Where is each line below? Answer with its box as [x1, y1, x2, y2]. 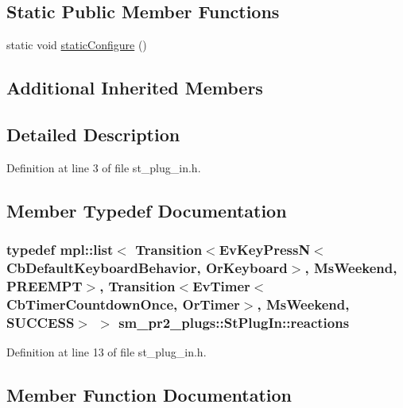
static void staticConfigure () [6, 37, 147, 53]
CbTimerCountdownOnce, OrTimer [6, 294, 240, 314]
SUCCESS [6, 312, 75, 332]
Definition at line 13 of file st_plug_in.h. [6, 344, 207, 360]
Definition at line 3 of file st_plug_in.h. [6, 159, 201, 175]
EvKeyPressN [219, 240, 311, 260]
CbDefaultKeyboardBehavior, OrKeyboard [6, 258, 288, 277]
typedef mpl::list [6, 240, 114, 260]
